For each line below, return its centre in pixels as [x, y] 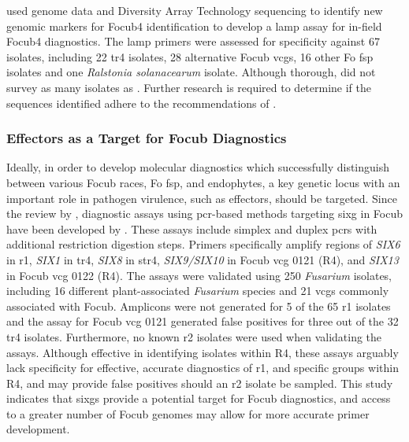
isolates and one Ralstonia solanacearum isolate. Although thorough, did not [191, 72]
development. [38, 429]
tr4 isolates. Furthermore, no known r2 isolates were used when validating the [194, 336]
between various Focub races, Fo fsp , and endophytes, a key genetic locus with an [203, 182]
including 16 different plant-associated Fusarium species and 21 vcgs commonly [198, 291]
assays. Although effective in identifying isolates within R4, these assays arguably [203, 352]
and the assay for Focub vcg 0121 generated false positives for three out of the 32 [203, 321]
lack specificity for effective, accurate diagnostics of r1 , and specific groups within [203, 368]
